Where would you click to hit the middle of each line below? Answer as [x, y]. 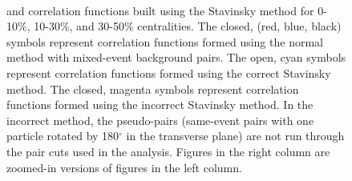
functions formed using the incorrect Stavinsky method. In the [160, 105]
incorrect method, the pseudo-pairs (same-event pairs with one [160, 120]
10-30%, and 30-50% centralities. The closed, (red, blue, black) [188, 26]
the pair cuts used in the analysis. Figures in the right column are [168, 151]
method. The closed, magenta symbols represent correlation [153, 88]
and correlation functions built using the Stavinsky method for [160, 10]
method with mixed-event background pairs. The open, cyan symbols [176, 57]
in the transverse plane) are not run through [235, 136]
